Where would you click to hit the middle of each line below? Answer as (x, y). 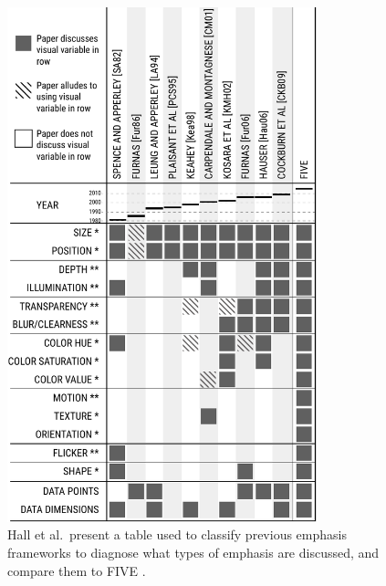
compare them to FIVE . (77, 570)
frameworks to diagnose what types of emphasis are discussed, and (193, 553)
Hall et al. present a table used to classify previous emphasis (177, 534)
